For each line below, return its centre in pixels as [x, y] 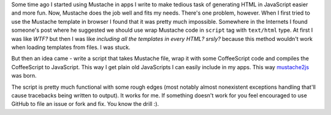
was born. [24, 76]
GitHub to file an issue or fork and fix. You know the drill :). [85, 104]
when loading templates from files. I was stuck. [71, 47]
